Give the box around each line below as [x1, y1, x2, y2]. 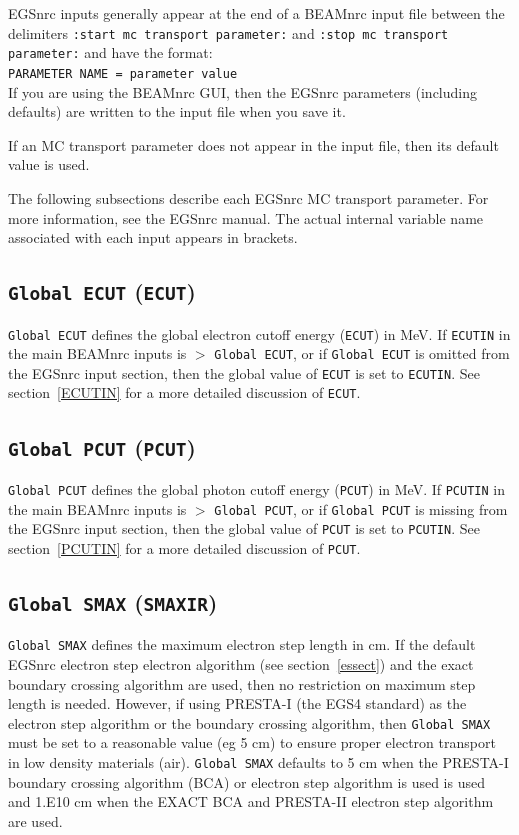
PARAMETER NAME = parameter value [8, 66, 238, 81]
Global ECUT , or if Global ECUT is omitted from [214, 343, 510, 364]
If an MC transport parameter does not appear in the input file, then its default [8, 134, 499, 155]
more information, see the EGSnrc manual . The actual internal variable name [8, 207, 484, 228]
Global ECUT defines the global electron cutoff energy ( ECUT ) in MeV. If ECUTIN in [8, 323, 511, 344]
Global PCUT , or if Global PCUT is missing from [214, 498, 508, 519]
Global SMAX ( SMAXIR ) [8, 586, 218, 617]
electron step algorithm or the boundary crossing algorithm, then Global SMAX [8, 712, 491, 733]
